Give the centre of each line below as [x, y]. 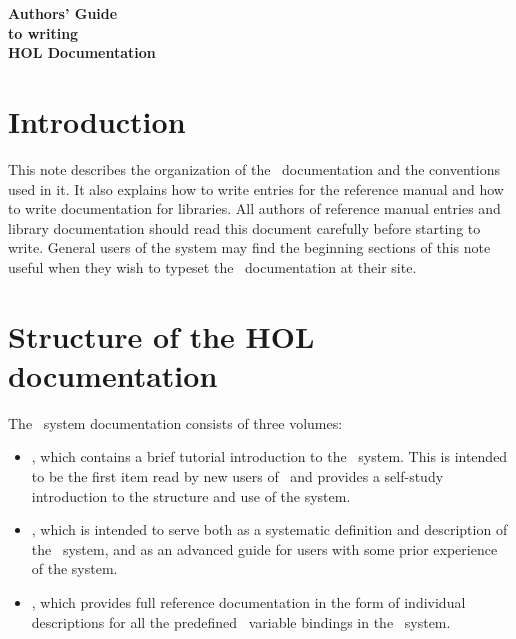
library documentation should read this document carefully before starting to [244, 227]
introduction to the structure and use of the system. [191, 495]
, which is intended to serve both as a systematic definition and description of [269, 529]
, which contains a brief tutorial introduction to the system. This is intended [269, 456]
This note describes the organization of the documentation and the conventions [254, 168]
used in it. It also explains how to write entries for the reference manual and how [256, 188]
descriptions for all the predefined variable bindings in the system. [241, 621]
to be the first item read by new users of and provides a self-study [237, 475]
